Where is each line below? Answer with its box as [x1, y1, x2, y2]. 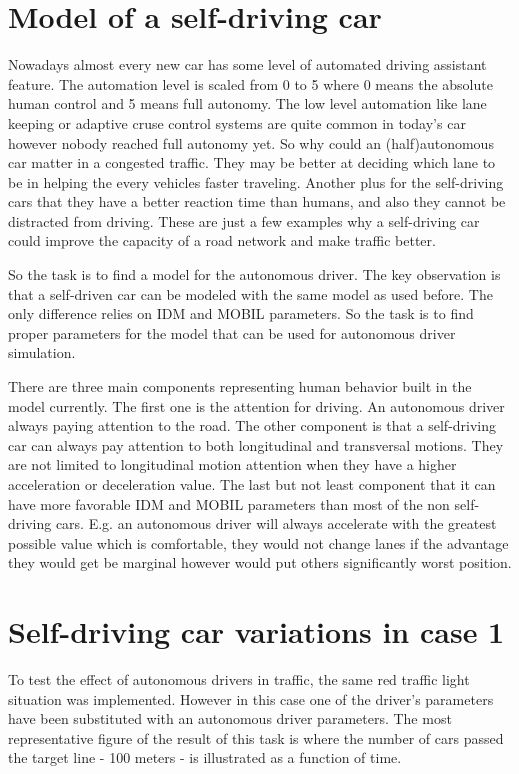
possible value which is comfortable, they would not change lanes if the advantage [8, 532, 509, 553]
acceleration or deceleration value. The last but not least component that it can [8, 474, 496, 494]
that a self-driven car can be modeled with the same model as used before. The [8, 283, 493, 304]
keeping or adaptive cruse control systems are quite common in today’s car [8, 112, 466, 133]
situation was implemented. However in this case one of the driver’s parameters [8, 688, 494, 709]
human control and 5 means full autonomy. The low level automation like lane [8, 93, 487, 114]
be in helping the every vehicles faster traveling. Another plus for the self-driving [8, 171, 504, 192]
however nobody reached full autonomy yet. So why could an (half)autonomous [8, 132, 494, 153]
